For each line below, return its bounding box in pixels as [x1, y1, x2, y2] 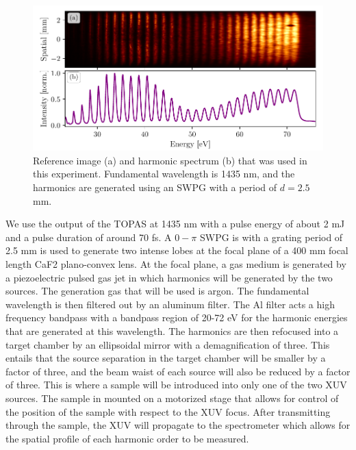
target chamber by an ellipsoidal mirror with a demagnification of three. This [5, 337, 330, 351]
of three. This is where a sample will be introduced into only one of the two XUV [5, 377, 347, 392]
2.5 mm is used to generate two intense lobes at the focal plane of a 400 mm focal [5, 243, 348, 258]
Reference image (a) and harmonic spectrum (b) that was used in [33, 153, 307, 167]
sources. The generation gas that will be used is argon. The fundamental [5, 284, 309, 298]
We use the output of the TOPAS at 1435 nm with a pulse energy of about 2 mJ [5, 216, 345, 231]
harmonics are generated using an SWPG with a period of [33, 180, 277, 195]
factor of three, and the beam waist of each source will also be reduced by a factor [5, 364, 351, 378]
